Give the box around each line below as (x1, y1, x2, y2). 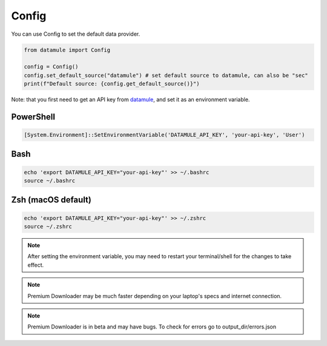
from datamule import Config (24, 46, 111, 53)
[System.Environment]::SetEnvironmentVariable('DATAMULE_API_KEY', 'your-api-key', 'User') (24, 131, 305, 139)
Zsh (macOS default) (11, 195, 92, 205)
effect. (27, 261, 44, 268)
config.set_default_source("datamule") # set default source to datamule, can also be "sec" (24, 72, 308, 79)
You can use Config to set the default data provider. (11, 30, 140, 38)
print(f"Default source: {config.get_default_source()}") (24, 81, 200, 87)
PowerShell (11, 111, 56, 122)
